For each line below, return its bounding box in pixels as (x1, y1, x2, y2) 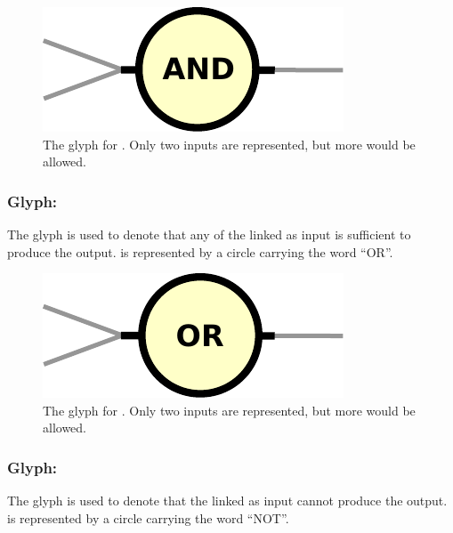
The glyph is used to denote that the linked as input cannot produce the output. (7, 491, 448, 510)
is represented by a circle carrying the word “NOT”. (7, 508, 289, 527)
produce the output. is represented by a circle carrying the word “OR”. (7, 242, 393, 261)
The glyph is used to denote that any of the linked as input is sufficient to (7, 225, 411, 243)
